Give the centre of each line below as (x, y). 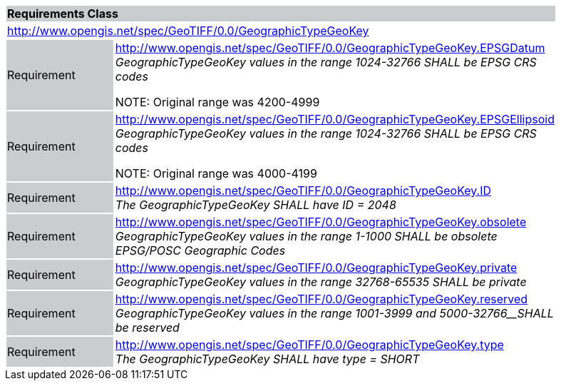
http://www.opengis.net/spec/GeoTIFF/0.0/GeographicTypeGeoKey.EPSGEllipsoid (335, 119)
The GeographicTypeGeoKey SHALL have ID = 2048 (256, 205)
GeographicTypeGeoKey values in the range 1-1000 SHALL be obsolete (306, 236)
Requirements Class (63, 14)
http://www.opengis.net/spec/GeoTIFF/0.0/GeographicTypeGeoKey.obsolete (321, 222)
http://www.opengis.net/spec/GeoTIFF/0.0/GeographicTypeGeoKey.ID (303, 191)
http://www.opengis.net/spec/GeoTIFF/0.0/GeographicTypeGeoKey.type (309, 345)
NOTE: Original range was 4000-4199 (216, 173)
